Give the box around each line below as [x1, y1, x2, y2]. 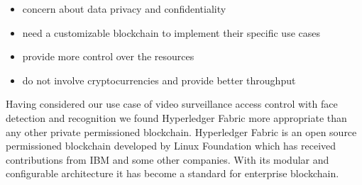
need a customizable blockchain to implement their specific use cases [22, 25, 320, 40]
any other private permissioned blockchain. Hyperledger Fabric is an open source [6, 124, 357, 139]
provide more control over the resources [22, 49, 194, 64]
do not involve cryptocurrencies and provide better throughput [22, 72, 296, 87]
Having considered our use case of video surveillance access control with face [6, 96, 338, 111]
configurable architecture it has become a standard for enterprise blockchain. [6, 166, 339, 181]
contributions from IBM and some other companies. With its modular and [6, 152, 329, 167]
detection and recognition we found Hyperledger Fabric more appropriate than [6, 110, 347, 125]
